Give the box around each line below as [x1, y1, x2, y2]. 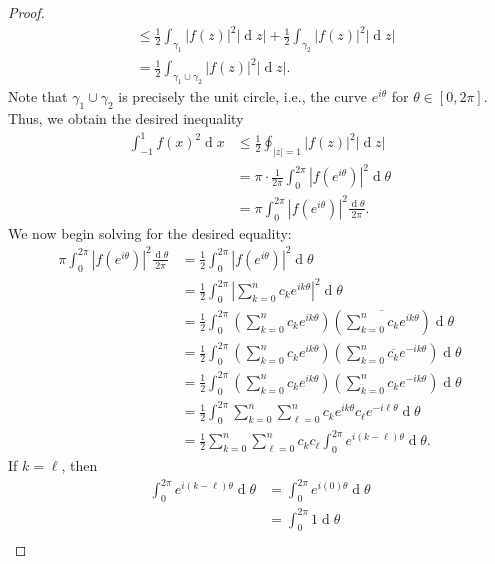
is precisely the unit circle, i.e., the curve [118, 86, 368, 107]
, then [61, 455, 98, 476]
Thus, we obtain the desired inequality [8, 107, 244, 128]
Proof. [8, 2, 45, 22]
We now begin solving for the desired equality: [8, 222, 292, 243]
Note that [8, 86, 68, 107]
